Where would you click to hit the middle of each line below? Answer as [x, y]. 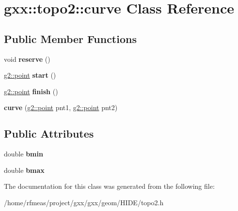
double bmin [24, 154]
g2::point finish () [31, 91]
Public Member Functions [70, 38]
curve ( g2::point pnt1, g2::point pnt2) [61, 107]
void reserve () [27, 59]
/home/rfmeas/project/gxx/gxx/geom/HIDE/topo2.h [84, 202]
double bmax [24, 170]
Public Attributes [49, 134]
